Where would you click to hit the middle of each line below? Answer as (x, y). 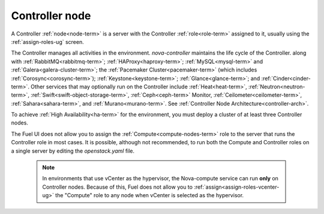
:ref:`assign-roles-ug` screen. (47, 41)
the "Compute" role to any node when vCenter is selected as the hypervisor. (149, 195)
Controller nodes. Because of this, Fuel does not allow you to (118, 187)
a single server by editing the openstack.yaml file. (73, 151)
